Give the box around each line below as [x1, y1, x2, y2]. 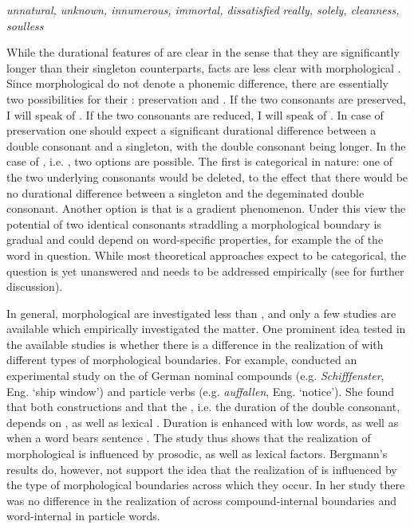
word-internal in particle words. [6, 507, 160, 524]
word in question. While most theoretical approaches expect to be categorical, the [6, 246, 406, 263]
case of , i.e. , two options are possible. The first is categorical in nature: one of [6, 153, 392, 170]
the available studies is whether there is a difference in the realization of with [6, 335, 384, 352]
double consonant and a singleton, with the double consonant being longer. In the [6, 137, 406, 154]
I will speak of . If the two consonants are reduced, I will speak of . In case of [6, 106, 384, 123]
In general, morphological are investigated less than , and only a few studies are [6, 304, 396, 321]
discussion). [6, 278, 63, 295]
